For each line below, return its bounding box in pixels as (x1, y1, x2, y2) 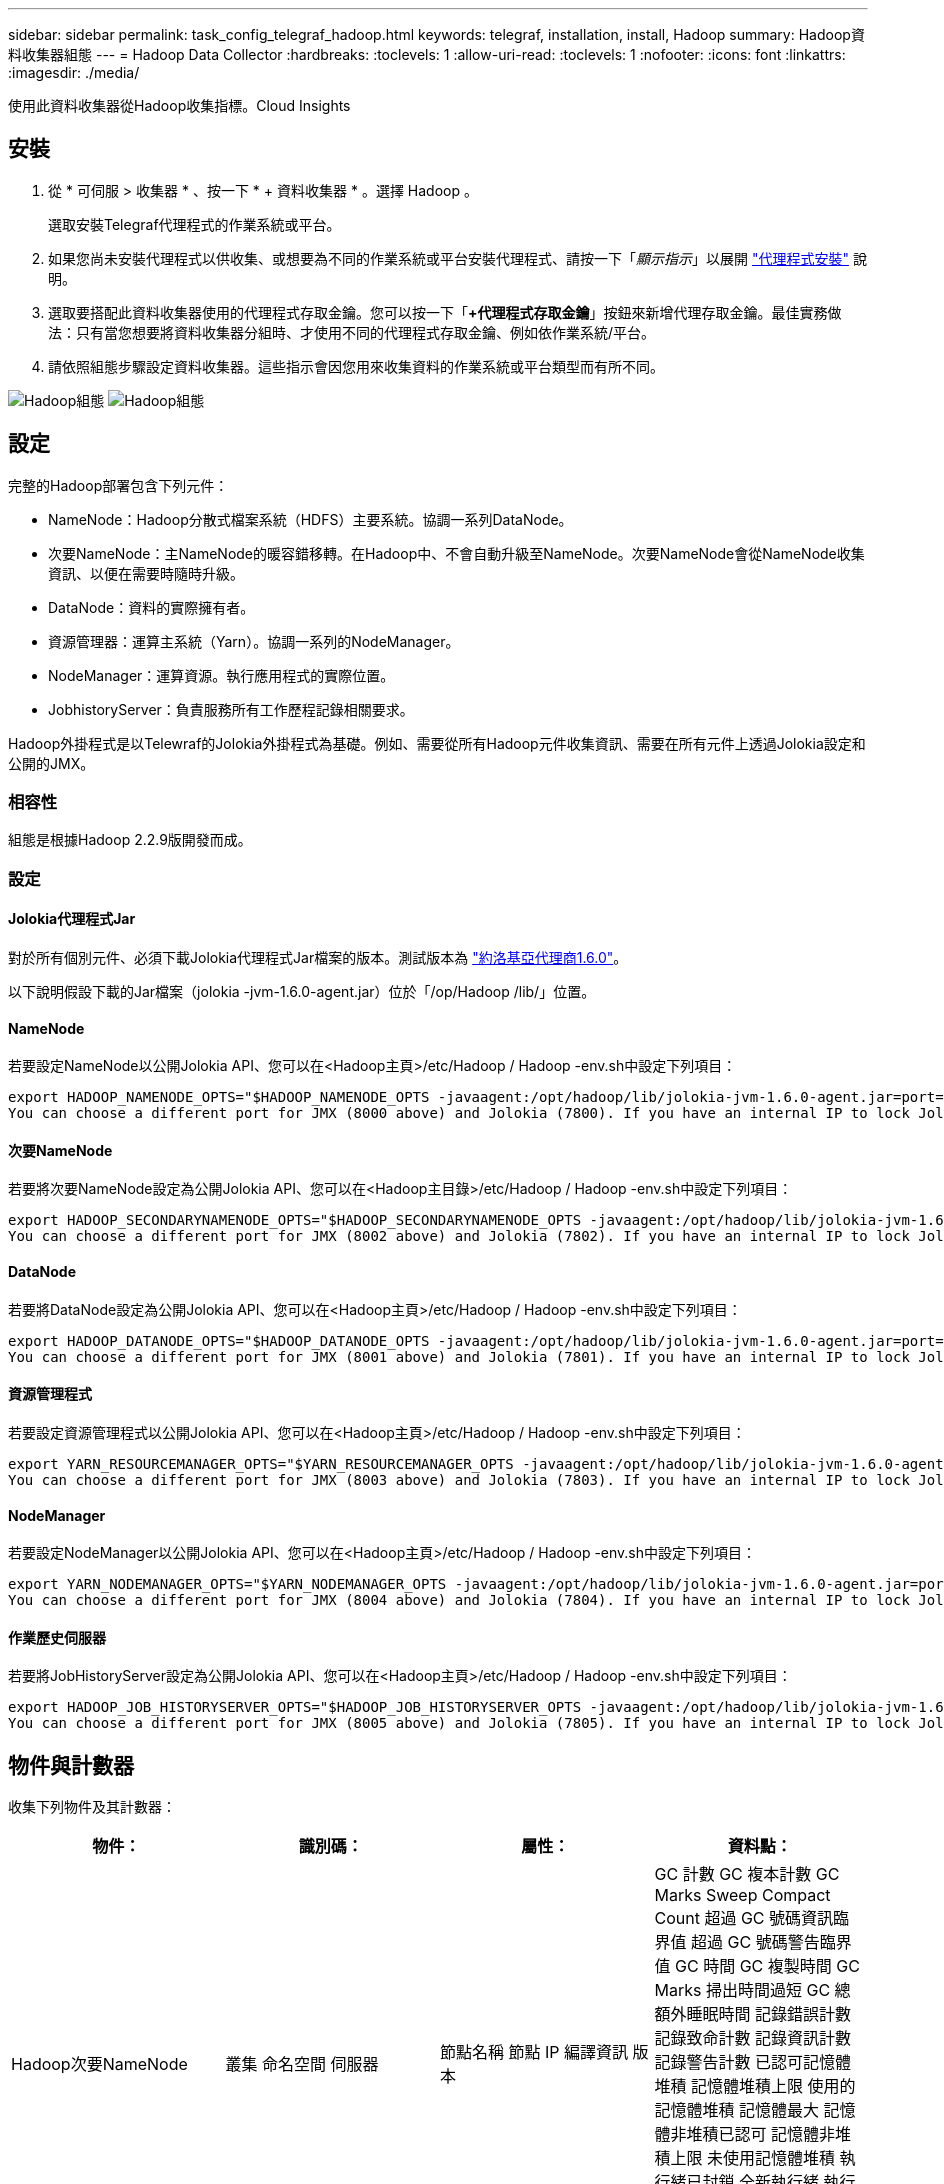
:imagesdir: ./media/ (8, 64, 140, 81)
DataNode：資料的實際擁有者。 (48, 598, 255, 616)
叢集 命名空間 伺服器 (225, 2054, 379, 2075)
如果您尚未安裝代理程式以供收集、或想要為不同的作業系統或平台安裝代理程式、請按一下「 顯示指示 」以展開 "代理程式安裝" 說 (48, 249, 867, 267)
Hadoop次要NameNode (11, 2054, 188, 2075)
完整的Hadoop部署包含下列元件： (8, 476, 229, 494)
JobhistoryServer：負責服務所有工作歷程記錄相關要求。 (48, 700, 414, 718)
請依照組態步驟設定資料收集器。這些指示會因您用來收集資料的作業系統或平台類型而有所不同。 (48, 357, 664, 375)
